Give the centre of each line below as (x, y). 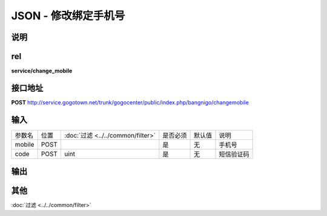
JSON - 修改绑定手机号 (68, 16)
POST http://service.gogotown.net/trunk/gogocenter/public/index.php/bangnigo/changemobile (130, 102)
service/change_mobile (42, 71)
